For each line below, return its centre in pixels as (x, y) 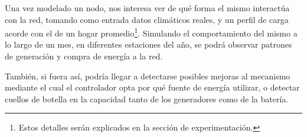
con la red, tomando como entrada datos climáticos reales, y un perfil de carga (147, 19)
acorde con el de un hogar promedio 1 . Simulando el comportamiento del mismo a (151, 32)
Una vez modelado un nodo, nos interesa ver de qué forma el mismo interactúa (147, 8)
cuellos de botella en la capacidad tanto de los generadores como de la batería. (147, 98)
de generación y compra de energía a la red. (84, 56)
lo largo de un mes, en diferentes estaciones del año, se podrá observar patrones (148, 44)
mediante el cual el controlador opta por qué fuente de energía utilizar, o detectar (152, 87)
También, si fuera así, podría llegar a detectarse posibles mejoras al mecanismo (148, 76)
